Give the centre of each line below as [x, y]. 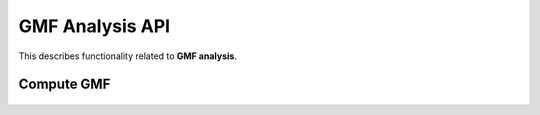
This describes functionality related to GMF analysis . [127, 56]
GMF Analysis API [94, 26]
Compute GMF [64, 84]
